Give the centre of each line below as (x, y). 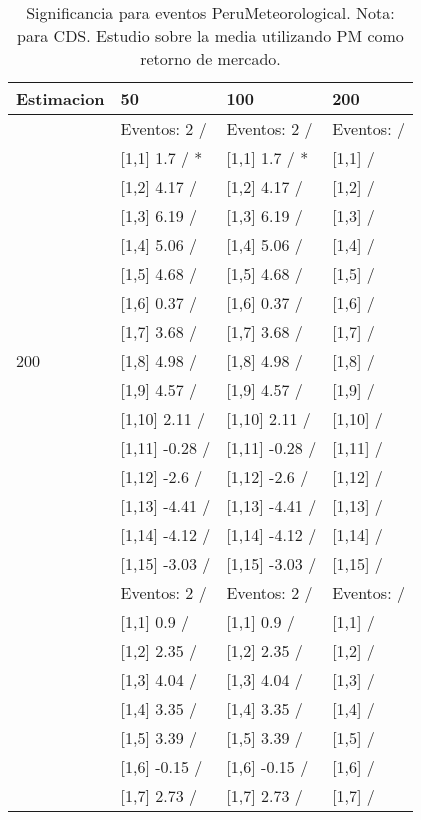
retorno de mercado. (210, 58)
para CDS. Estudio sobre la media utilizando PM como (210, 35)
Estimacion (60, 98)
